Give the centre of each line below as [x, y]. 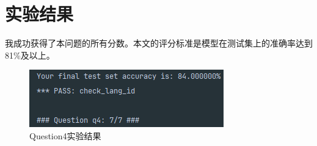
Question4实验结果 [65, 135]
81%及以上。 [30, 55]
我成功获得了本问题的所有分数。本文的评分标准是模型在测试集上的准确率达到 [159, 43]
